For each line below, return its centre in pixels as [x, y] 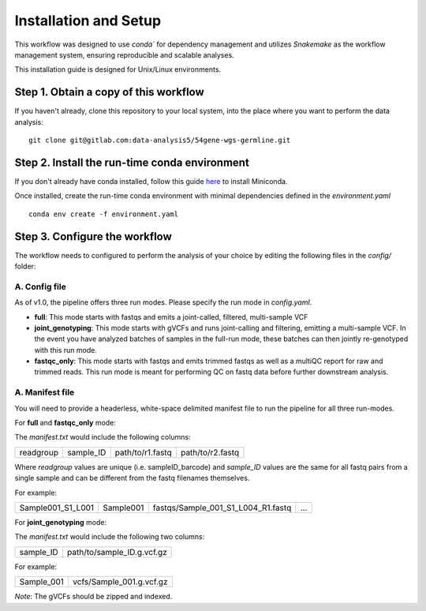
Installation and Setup [88, 21]
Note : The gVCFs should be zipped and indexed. [93, 597]
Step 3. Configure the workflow [93, 236]
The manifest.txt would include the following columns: [103, 437]
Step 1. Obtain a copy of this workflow [109, 92]
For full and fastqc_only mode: [65, 423]
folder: [25, 266]
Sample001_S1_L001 [57, 508]
